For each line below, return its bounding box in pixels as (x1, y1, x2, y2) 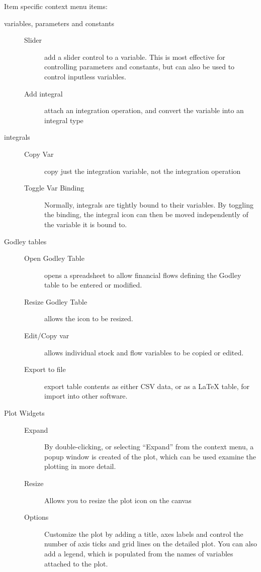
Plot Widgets (4, 408, 45, 418)
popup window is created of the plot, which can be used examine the (44, 451, 256, 461)
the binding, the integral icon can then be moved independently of (44, 209, 248, 220)
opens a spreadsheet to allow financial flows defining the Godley (44, 269, 241, 280)
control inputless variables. (44, 71, 126, 81)
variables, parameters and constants (4, 18, 114, 28)
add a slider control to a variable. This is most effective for (44, 51, 225, 62)
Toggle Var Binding (24, 182, 84, 193)
